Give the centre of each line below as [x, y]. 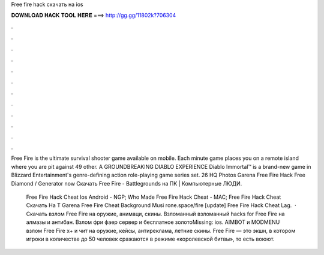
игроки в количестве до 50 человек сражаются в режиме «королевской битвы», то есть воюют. [150, 239]
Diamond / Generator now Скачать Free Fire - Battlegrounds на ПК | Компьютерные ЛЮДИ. [127, 183]
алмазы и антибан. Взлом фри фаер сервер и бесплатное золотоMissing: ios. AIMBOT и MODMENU [153, 222]
